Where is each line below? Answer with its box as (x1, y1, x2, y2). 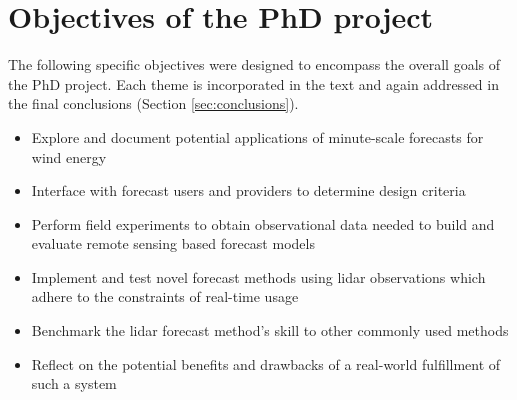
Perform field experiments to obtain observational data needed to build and (31, 213, 495, 234)
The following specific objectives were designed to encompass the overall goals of (8, 54, 501, 75)
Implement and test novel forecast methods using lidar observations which (31, 266, 486, 287)
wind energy (31, 146, 107, 167)
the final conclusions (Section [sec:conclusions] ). (8, 93, 299, 114)
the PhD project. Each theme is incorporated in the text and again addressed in (8, 73, 499, 94)
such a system (31, 373, 117, 394)
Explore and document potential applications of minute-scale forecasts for (31, 126, 484, 147)
